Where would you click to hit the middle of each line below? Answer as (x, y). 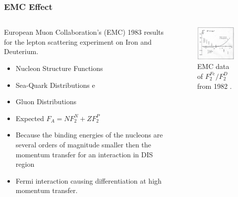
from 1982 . (214, 86)
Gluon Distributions (46, 101)
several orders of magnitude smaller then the (83, 144)
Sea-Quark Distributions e (55, 85)
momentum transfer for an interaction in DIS (84, 154)
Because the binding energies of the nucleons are (89, 135)
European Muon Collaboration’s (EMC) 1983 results (84, 32)
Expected (30, 118)
